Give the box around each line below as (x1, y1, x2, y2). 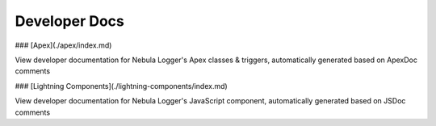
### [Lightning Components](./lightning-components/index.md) (15, 81, 228, 90)
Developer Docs (15, 12, 125, 30)
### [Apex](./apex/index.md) (15, 40, 112, 50)
